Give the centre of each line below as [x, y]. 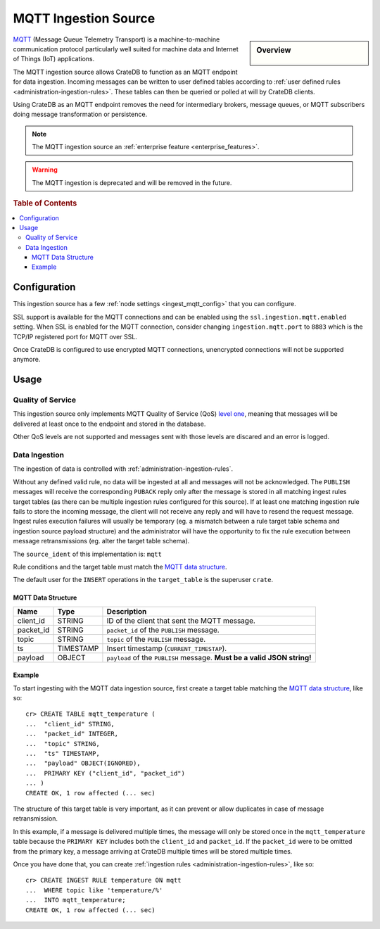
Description [127, 611]
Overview [274, 50]
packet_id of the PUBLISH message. [163, 630]
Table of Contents [45, 203]
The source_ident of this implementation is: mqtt [87, 554]
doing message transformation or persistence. [80, 114]
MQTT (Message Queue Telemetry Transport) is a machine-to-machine [116, 39]
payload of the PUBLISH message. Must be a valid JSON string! [209, 657]
